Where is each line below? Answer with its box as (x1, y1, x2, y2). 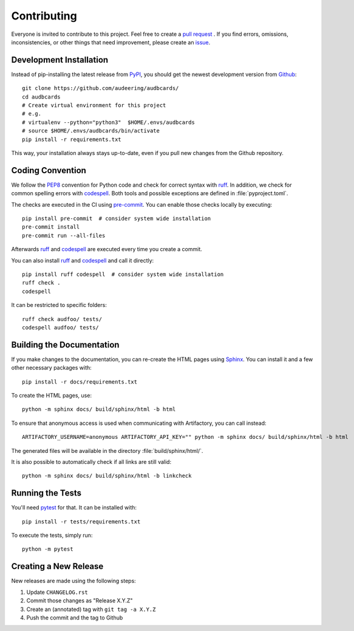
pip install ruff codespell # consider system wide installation (22, 271, 224, 278)
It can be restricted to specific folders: (11, 302, 107, 309)
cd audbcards (22, 93, 61, 100)
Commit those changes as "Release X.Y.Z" (26, 597, 133, 604)
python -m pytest (22, 546, 73, 553)
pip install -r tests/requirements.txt (22, 518, 141, 525)
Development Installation (11, 55, 109, 65)
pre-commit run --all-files (22, 232, 106, 239)
